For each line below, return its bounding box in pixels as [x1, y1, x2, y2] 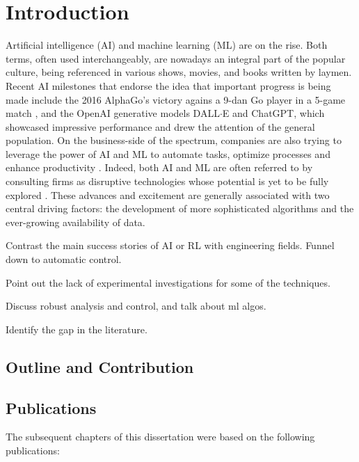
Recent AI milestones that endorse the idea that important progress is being [6, 78, 331, 93]
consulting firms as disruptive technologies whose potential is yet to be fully [6, 174, 329, 189]
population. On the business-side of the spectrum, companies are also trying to [6, 133, 342, 148]
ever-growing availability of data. [6, 214, 145, 229]
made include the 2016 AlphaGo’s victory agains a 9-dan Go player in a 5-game [6, 92, 346, 106]
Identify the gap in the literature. [6, 321, 147, 336]
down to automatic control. [6, 252, 122, 266]
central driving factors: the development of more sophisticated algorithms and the [6, 201, 354, 216]
